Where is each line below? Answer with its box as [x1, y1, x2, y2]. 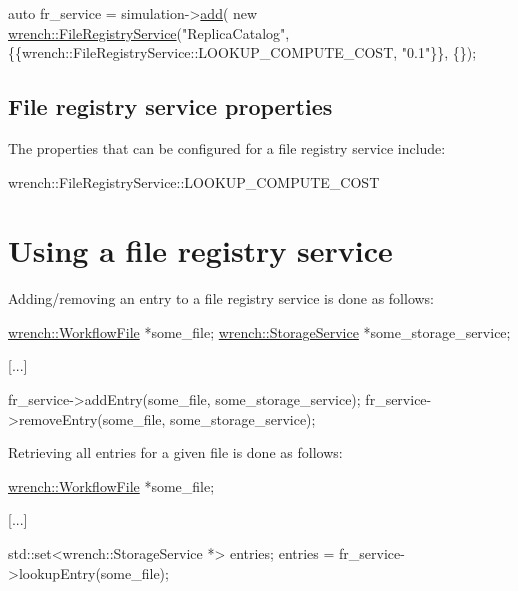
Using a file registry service [8, 230, 393, 271]
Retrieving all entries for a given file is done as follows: [8, 442, 343, 463]
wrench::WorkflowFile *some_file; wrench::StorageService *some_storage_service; [8, 321, 511, 342]
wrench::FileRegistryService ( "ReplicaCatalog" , [8, 22, 290, 43]
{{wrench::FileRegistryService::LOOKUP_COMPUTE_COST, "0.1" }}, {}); [8, 42, 477, 63]
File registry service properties [8, 91, 333, 122]
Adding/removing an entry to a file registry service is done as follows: [8, 288, 435, 309]
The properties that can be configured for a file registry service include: [8, 137, 446, 158]
